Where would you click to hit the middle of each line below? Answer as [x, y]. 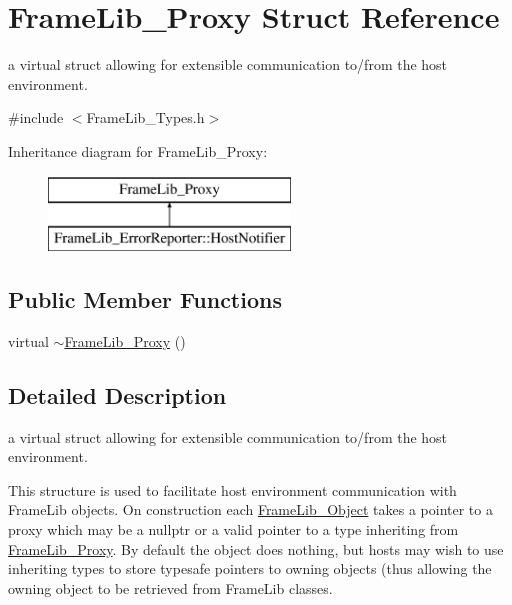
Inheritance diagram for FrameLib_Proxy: [138, 150]
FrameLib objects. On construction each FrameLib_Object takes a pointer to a [250, 509]
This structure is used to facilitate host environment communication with [232, 489]
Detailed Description [117, 394]
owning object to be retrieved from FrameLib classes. [170, 587]
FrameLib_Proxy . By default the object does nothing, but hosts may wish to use [256, 548]
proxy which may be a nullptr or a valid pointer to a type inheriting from [233, 529]
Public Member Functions [145, 299]
